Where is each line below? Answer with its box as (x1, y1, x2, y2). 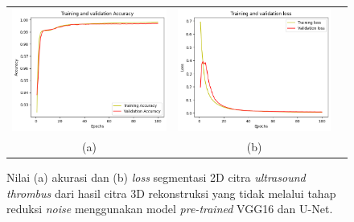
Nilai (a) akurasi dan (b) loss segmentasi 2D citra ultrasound (6, 169, 306, 186)
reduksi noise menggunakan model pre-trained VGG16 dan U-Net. (6, 200, 333, 217)
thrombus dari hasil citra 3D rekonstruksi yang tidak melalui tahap (6, 184, 336, 201)
